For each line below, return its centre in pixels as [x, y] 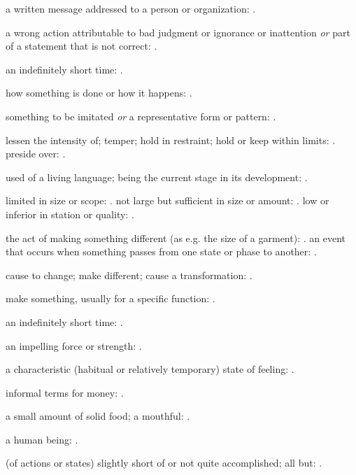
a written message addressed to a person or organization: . [131, 8]
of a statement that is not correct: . [81, 46]
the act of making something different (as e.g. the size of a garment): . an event [176, 237]
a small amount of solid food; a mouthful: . [98, 416]
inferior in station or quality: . [70, 214]
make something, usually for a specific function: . [111, 298]
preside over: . [36, 154]
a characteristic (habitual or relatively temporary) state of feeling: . [150, 369]
